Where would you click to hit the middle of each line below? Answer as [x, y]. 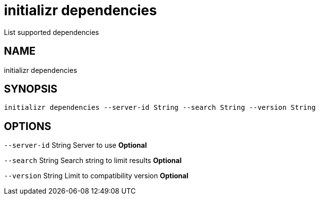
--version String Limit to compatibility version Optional [96, 176]
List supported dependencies [52, 32]
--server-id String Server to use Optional [75, 145]
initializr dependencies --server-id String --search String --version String [160, 108]
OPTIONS [28, 126]
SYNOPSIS [31, 89]
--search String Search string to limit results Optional [93, 161]
